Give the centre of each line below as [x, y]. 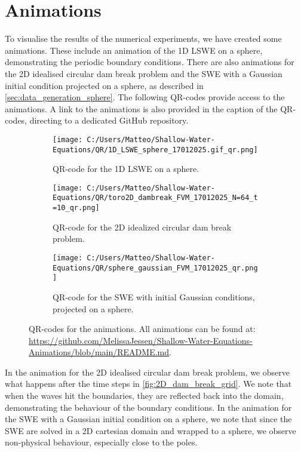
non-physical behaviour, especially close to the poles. [101, 442]
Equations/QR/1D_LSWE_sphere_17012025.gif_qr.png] [155, 150]
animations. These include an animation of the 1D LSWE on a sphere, [134, 50]
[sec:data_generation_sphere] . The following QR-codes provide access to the [145, 97]
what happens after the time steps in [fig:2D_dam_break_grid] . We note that [148, 384]
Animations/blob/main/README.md [99, 352]
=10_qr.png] [76, 208]
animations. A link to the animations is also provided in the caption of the [141, 108]
